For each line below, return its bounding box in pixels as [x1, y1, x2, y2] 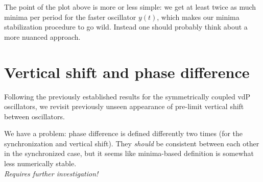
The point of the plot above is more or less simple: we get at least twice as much [4, 2, 256, 12]
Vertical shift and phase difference [4, 61, 250, 82]
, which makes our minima [157, 11, 240, 22]
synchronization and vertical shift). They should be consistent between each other [4, 138, 259, 148]
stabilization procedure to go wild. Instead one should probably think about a [4, 21, 248, 32]
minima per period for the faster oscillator [4, 11, 136, 22]
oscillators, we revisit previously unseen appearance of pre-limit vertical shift [4, 101, 244, 112]
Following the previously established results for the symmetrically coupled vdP [4, 91, 251, 101]
